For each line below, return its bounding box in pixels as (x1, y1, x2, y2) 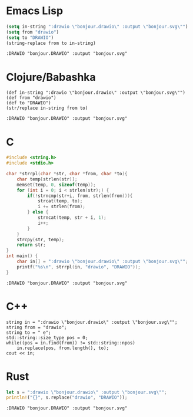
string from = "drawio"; (6, 324, 67, 330)
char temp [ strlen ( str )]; (16, 176, 78, 182)
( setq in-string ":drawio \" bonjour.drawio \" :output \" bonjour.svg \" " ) (6, 24, 188, 29)
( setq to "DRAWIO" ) (6, 34, 54, 41)
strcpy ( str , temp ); (16, 237, 65, 242)
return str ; (16, 242, 46, 248)
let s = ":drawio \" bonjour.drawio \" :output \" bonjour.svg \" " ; (6, 389, 167, 395)
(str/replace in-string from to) (6, 105, 88, 111)
